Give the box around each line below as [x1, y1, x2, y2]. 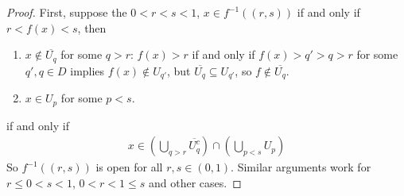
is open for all [95, 159, 163, 175]
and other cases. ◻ [148, 174, 242, 190]
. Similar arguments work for [231, 159, 371, 175]
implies [70, 62, 105, 79]
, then [77, 19, 107, 36]
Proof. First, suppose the [6, 4, 127, 20]
